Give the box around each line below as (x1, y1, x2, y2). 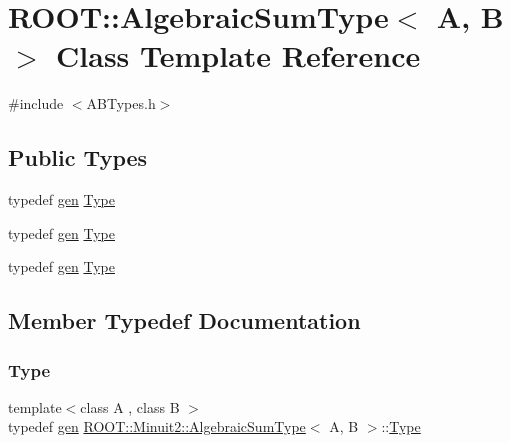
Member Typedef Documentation (8, 305, 361, 336)
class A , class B (80, 396, 180, 417)
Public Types (8, 142, 148, 173)
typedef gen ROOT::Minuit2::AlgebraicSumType (8, 416, 306, 437)
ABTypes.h (86, 93, 156, 114)
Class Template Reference (56, 35, 421, 76)
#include (8, 93, 64, 114)
